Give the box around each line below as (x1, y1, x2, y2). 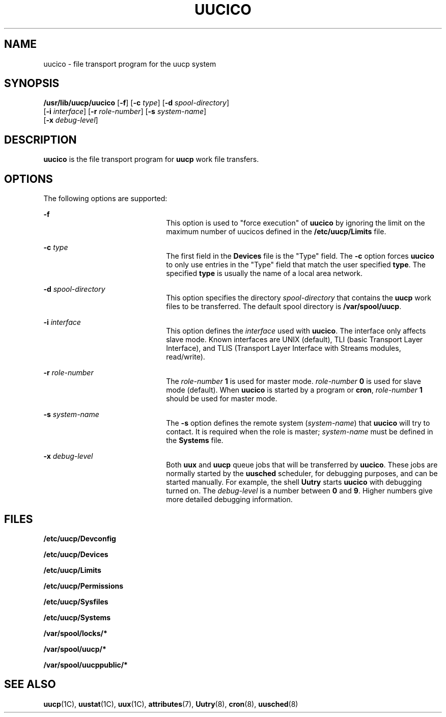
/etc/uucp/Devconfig (43, 534, 116, 543)
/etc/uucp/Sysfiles (43, 597, 108, 606)
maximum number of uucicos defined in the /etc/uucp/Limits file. (166, 227, 386, 236)
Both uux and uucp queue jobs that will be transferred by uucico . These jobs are (166, 460, 438, 470)
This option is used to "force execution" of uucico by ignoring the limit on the (166, 218, 425, 228)
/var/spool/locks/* (43, 628, 107, 638)
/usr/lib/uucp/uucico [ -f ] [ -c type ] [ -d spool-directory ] (43, 98, 230, 107)
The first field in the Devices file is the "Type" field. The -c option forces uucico (166, 252, 434, 261)
